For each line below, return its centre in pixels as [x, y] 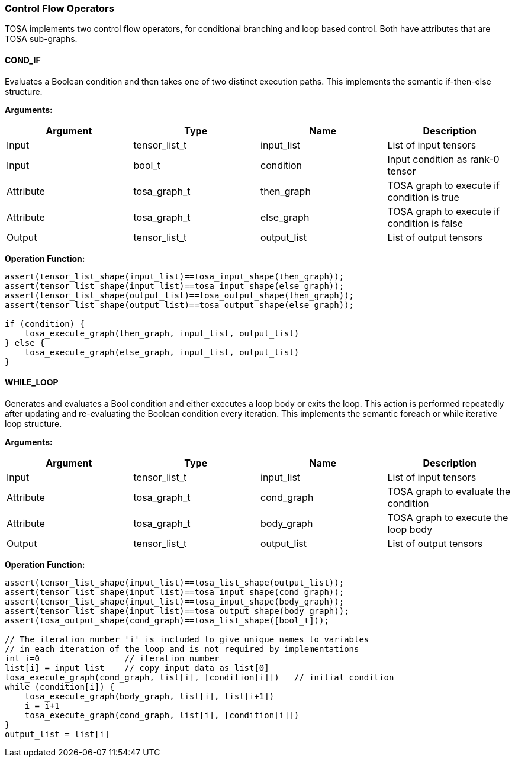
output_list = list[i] [57, 734]
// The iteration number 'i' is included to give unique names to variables [187, 639]
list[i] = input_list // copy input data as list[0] [137, 668]
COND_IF [23, 60]
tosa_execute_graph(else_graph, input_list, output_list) [162, 352]
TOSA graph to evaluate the [449, 491]
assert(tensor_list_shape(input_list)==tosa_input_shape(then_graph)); [175, 276]
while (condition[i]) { [60, 687]
